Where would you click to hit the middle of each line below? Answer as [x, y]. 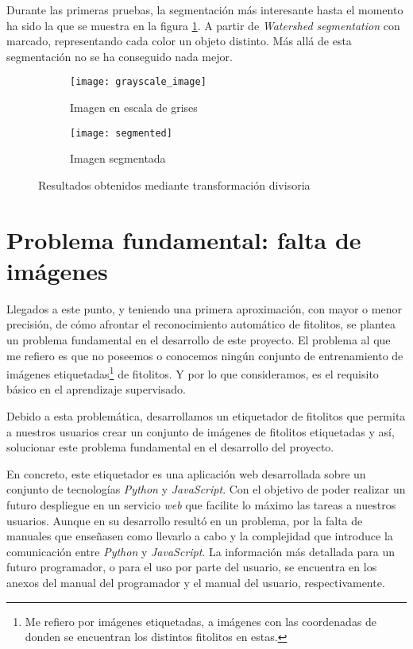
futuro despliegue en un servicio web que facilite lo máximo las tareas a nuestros [201, 504]
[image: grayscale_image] [138, 82]
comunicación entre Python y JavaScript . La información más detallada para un [201, 551]
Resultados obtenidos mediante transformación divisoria [174, 184]
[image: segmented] [121, 133]
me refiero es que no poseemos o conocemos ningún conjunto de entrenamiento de [205, 355]
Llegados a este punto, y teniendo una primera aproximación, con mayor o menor [204, 308]
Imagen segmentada [118, 158]
